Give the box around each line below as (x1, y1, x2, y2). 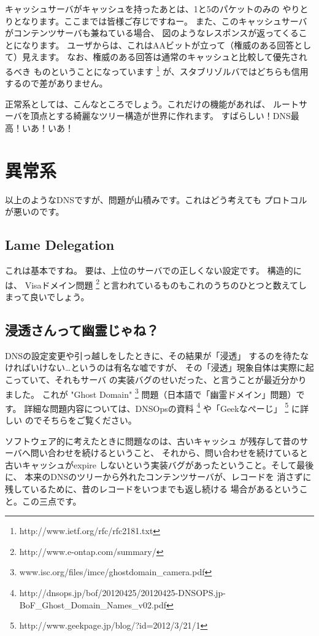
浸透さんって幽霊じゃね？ (5, 320, 159, 339)
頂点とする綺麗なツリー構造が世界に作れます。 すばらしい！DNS (30, 109, 291, 122)
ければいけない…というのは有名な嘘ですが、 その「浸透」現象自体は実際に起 (5, 361, 314, 374)
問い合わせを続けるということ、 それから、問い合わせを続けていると (30, 446, 308, 459)
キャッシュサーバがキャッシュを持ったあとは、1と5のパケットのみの (5, 2, 280, 15)
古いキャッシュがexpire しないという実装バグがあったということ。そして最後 (5, 458, 314, 471)
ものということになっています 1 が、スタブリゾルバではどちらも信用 (33, 63, 309, 77)
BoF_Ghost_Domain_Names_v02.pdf (19, 598, 167, 611)
